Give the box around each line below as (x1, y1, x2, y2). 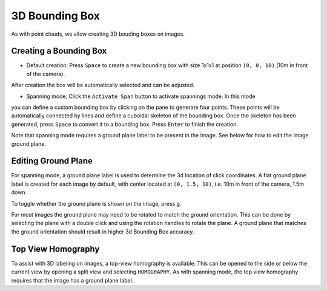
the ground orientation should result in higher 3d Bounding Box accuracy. (11, 227, 194, 235)
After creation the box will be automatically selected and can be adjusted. (11, 82, 195, 89)
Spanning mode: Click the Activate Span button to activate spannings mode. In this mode (26, 93, 256, 100)
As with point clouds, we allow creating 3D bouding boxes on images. (11, 30, 185, 38)
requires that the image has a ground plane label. (11, 276, 134, 284)
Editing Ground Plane (11, 156, 93, 166)
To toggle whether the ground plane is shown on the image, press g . (11, 200, 182, 207)
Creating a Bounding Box (11, 46, 107, 56)
